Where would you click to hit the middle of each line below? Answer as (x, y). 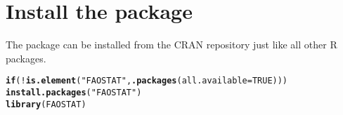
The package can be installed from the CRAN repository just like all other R (171, 45)
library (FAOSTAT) (46, 104)
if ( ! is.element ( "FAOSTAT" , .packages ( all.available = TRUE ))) (147, 81)
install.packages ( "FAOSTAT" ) (74, 92)
